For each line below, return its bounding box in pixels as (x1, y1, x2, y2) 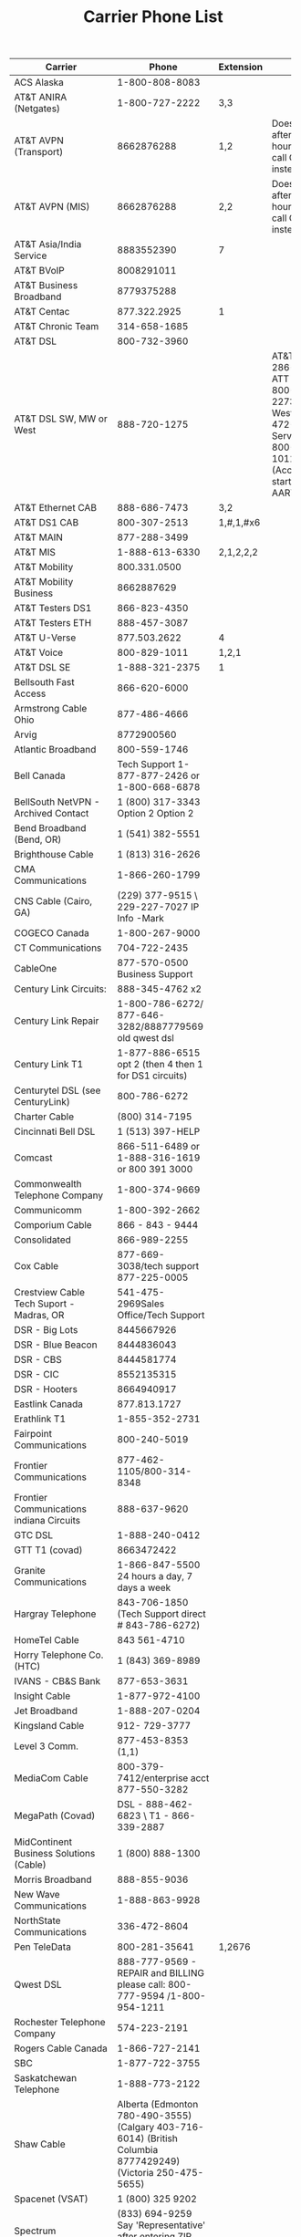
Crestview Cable (14, 1286, 85, 1299)
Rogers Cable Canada (14, 2042, 108, 2055)
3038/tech (117, 1260, 164, 1273)
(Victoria (117, 2167, 154, 2180)
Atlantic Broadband (14, 744, 97, 756)
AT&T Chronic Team (14, 320, 99, 333)
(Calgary (117, 2121, 155, 2134)
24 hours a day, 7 (117, 1570, 193, 1583)
